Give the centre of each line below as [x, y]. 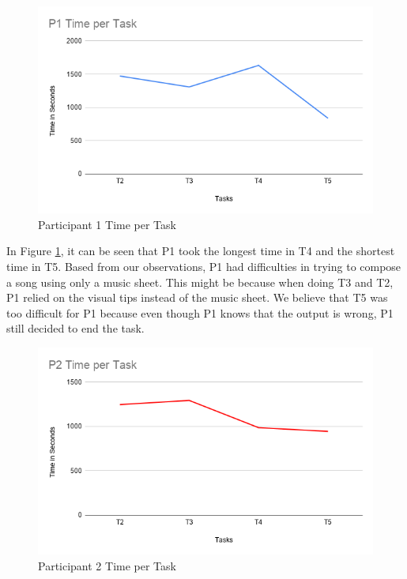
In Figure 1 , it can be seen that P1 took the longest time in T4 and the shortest [201, 251]
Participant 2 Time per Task [107, 565]
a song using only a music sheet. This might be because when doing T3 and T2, [200, 282]
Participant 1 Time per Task [107, 224]
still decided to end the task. [75, 328]
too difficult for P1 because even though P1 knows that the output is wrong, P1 [200, 312]
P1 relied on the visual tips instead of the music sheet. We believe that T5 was [197, 297]
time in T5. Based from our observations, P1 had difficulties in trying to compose [204, 266]
